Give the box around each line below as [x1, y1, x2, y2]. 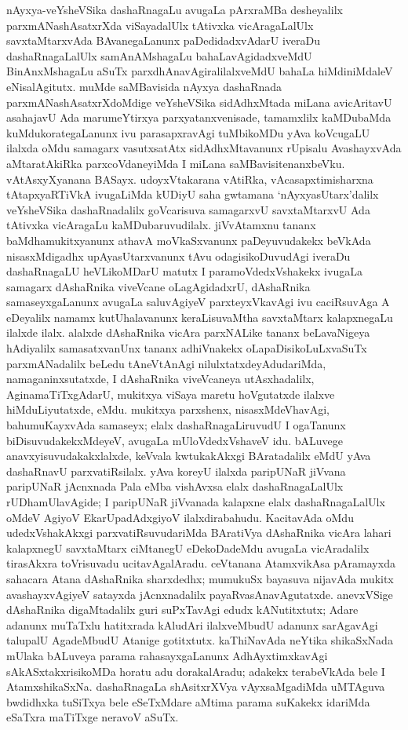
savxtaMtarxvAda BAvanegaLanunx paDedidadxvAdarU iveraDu [6, 32, 321, 49]
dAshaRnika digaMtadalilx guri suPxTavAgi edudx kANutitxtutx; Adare [6, 601, 359, 618]
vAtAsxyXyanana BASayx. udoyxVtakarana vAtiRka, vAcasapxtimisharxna [6, 170, 373, 187]
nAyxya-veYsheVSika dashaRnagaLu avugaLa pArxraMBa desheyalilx [6, 2, 343, 17]
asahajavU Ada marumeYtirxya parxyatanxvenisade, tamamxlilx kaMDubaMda [6, 109, 392, 126]
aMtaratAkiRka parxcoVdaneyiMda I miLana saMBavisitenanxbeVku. [6, 155, 345, 171]
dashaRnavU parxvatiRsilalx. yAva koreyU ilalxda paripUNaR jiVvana [6, 462, 346, 479]
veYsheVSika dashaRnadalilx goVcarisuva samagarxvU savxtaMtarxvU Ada [6, 201, 370, 217]
